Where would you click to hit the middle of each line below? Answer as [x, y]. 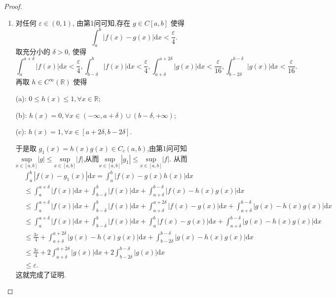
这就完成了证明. [41, 274]
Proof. [13, 6]
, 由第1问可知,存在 [101, 22]
